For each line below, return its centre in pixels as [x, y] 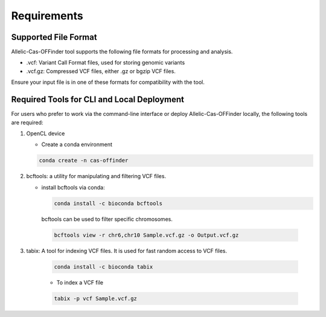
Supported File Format [54, 37]
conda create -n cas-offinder [84, 161]
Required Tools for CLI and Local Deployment [97, 100]
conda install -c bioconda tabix [104, 267]
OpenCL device [46, 133]
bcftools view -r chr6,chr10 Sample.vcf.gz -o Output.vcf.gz [146, 235]
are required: [27, 122]
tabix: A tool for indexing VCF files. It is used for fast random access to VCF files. [127, 251]
